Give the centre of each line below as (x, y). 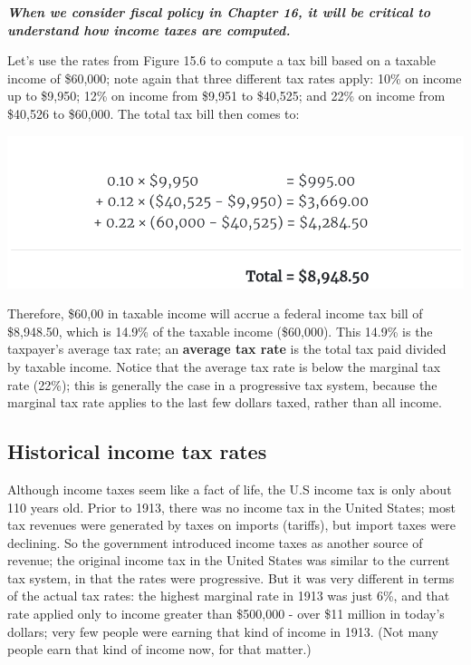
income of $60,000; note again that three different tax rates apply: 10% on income (235, 78)
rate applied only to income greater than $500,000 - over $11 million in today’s (226, 614)
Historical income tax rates (137, 451)
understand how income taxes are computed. (149, 29)
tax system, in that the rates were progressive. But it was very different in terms (231, 577)
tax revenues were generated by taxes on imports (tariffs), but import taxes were (231, 525)
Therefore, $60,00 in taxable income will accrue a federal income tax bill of (215, 313)
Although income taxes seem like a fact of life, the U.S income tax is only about (230, 489)
